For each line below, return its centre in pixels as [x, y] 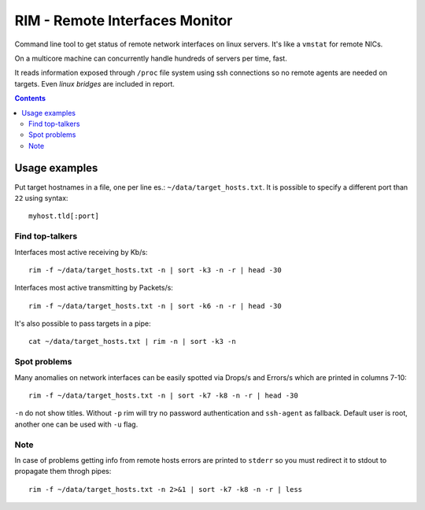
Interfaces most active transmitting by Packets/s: [94, 288]
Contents [30, 98]
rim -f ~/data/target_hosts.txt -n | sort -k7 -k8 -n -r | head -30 [163, 395]
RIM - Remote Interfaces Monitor [124, 20]
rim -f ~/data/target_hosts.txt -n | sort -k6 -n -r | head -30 [155, 306]
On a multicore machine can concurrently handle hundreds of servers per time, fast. [151, 58]
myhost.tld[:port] [64, 216]
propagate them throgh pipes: [63, 471]
